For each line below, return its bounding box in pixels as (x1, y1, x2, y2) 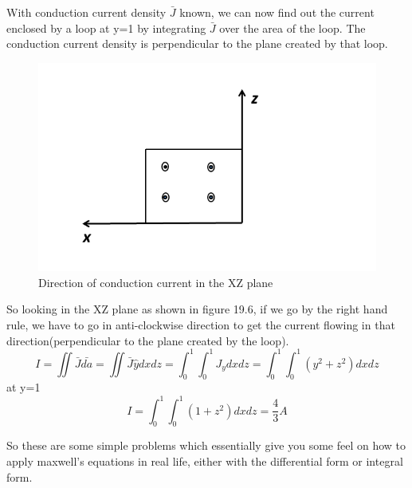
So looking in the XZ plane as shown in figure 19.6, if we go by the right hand (6, 301, 388, 317)
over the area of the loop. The (219, 19, 366, 36)
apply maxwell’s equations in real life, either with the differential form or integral (6, 452, 403, 469)
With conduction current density (6, 4, 167, 20)
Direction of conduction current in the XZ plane (38, 274, 273, 290)
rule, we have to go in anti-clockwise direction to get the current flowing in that (6, 317, 395, 333)
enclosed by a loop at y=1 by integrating (6, 19, 206, 36)
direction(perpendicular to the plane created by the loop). (6, 332, 289, 348)
